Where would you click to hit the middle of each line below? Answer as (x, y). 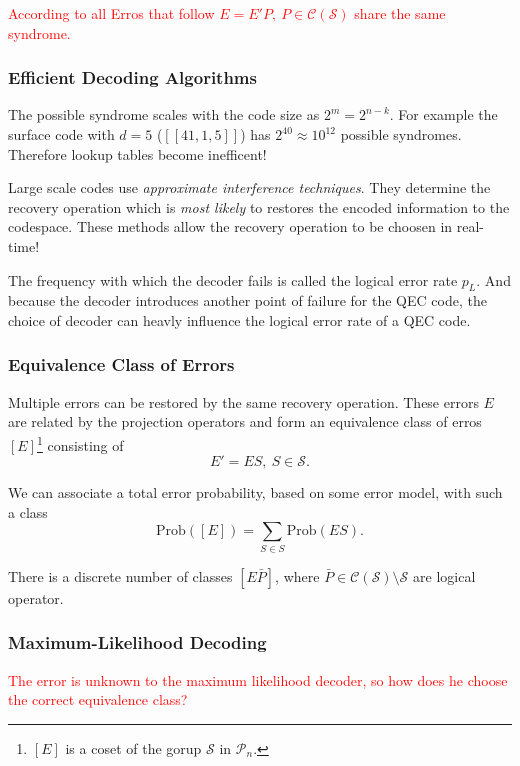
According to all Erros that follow (111, 13)
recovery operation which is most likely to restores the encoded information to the (259, 206)
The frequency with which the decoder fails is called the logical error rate (233, 279)
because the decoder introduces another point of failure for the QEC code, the (247, 300)
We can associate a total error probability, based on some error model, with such (255, 492)
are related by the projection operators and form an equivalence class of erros (245, 421)
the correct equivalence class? (98, 699)
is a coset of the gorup (133, 747)
